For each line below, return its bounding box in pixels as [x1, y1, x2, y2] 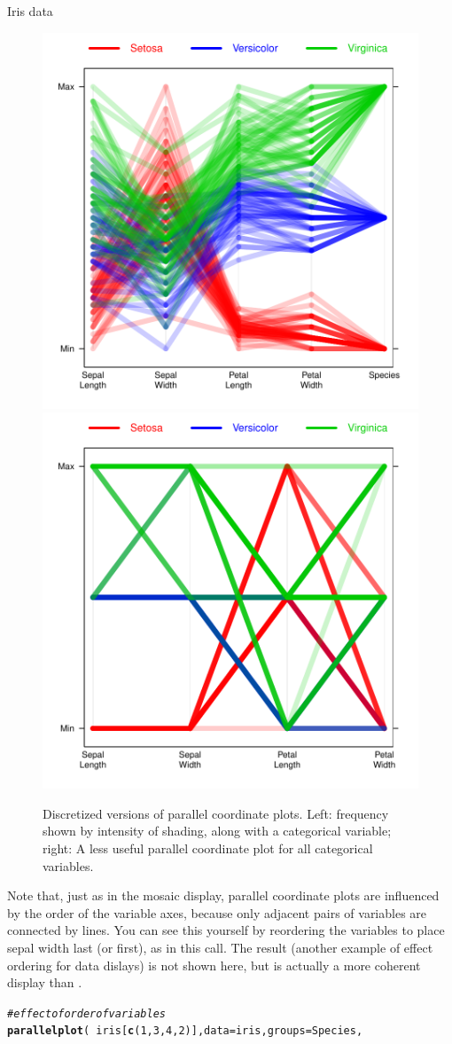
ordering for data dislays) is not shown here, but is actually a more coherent [7, 955, 421, 974]
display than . [7, 973, 82, 992]
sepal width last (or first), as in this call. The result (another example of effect [7, 938, 433, 956]
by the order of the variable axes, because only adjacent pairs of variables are [7, 903, 427, 922]
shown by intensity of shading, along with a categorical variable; [43, 821, 392, 840]
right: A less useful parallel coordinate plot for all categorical [43, 838, 373, 857]
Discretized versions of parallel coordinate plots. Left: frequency [43, 804, 389, 822]
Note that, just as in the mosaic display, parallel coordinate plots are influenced [7, 886, 440, 905]
